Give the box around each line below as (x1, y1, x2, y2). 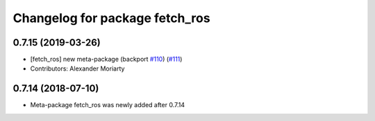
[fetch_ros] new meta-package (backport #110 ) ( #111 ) (30, 55, 183, 64)
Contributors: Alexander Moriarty (30, 64, 125, 73)
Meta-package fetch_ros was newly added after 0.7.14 (30, 101, 185, 109)
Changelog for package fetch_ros (12, 10, 211, 26)
